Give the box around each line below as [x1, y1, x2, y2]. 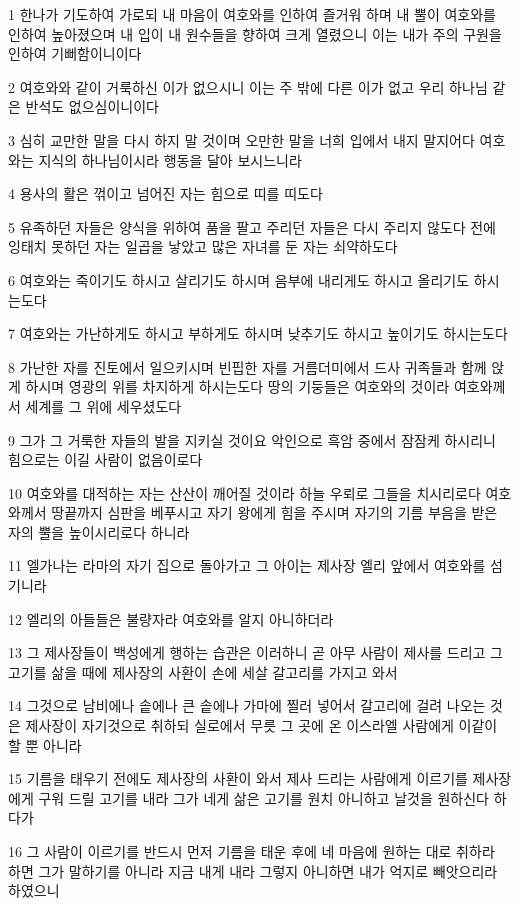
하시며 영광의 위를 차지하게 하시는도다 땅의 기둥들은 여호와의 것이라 [25, 376, 450, 397]
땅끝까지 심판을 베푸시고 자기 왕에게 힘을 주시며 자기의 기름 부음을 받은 [51, 502, 498, 523]
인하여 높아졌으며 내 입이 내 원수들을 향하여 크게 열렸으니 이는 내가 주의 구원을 [8, 23, 502, 44]
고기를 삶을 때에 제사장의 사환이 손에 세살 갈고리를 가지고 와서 [8, 661, 398, 682]
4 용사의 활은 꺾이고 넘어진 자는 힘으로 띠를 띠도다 [8, 183, 323, 204]
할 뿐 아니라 [8, 734, 82, 755]
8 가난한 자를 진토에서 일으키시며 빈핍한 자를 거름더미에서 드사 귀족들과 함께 [8, 356, 487, 377]
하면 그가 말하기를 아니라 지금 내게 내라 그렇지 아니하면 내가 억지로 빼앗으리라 [8, 860, 498, 881]
